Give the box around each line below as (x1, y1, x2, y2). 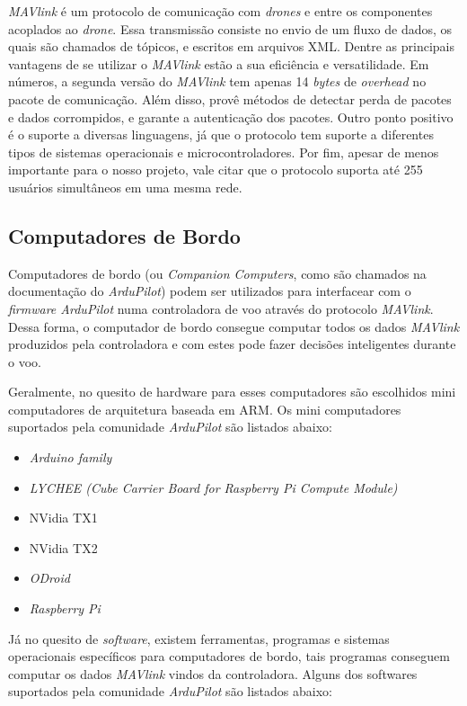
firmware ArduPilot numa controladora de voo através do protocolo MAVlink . (8, 299, 434, 317)
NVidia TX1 (29, 508, 98, 527)
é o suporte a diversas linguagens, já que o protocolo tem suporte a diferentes (8, 125, 434, 144)
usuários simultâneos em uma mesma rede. (8, 177, 242, 196)
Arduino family (29, 448, 112, 467)
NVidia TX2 (29, 538, 98, 557)
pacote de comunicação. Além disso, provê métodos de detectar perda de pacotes (8, 89, 452, 108)
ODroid (29, 568, 70, 587)
